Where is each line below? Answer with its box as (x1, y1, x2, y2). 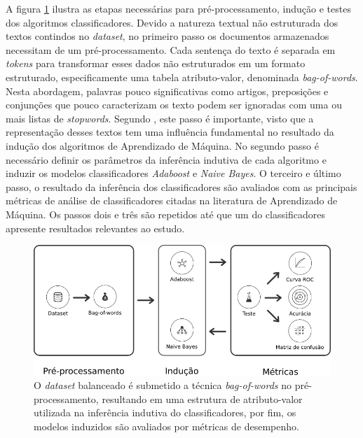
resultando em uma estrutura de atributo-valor (102, 391, 303, 406)
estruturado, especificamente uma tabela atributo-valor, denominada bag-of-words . (6, 69, 358, 84)
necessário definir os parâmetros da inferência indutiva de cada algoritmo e (6, 152, 327, 167)
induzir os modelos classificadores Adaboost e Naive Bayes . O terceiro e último (6, 166, 341, 181)
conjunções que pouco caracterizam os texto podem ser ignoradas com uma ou (6, 97, 342, 112)
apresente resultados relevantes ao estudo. (6, 220, 185, 235)
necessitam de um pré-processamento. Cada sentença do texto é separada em (6, 42, 336, 57)
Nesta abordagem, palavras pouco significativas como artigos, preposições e (6, 83, 329, 98)
